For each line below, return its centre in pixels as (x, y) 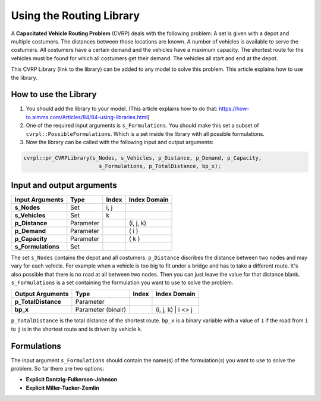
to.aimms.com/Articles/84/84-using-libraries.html (87, 117)
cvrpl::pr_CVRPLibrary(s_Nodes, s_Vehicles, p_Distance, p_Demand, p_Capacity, (143, 158)
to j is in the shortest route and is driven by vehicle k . (77, 329)
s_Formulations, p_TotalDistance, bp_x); (160, 166)
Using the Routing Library (75, 15)
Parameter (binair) (101, 310)
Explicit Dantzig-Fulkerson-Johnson (72, 380)
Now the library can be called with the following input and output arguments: (120, 142)
